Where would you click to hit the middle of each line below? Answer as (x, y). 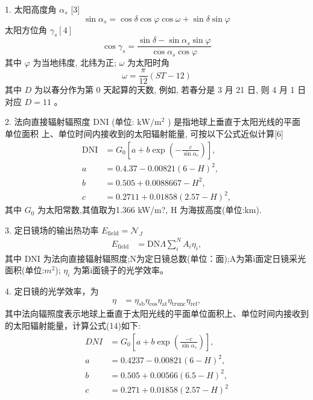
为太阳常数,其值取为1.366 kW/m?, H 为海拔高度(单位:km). (150, 210)
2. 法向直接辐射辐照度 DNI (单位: (70, 122)
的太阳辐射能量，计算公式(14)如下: (73, 325)
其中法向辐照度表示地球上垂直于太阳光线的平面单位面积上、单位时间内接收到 (157, 313)
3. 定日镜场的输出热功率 (52, 230)
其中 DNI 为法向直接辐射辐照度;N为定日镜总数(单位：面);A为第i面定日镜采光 (156, 258)
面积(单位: (25, 270)
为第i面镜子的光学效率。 (121, 270)
